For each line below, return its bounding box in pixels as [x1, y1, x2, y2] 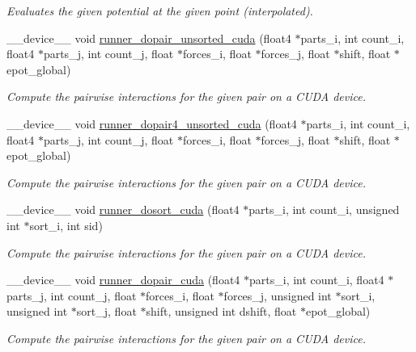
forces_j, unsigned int [223, 287, 332, 304]
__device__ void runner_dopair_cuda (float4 [6, 271, 240, 288]
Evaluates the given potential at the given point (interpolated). [6, 2, 313, 19]
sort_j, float [76, 303, 137, 320]
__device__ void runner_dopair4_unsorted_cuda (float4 [6, 115, 297, 132]
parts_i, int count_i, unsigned [248, 201, 400, 218]
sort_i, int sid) [29, 216, 103, 233]
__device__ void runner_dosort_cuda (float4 [6, 201, 240, 218]
